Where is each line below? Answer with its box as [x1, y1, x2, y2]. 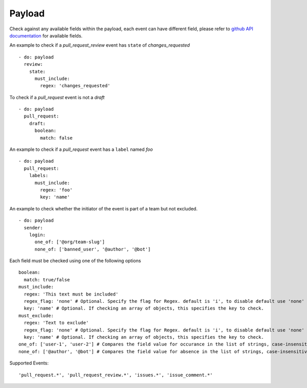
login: [29, 231, 46, 238]
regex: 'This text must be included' [24, 291, 119, 297]
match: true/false [24, 277, 70, 282]
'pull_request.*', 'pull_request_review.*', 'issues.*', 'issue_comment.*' [18, 372, 213, 378]
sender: [24, 225, 43, 230]
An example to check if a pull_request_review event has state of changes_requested [9, 42, 190, 48]
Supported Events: [9, 360, 49, 366]
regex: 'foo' [40, 187, 73, 192]
